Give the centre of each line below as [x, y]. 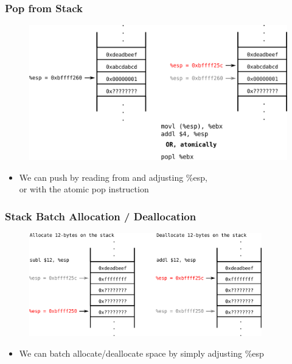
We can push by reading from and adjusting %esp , [113, 177]
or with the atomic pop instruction [84, 189]
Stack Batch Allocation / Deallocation [101, 216]
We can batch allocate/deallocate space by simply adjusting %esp [141, 353]
